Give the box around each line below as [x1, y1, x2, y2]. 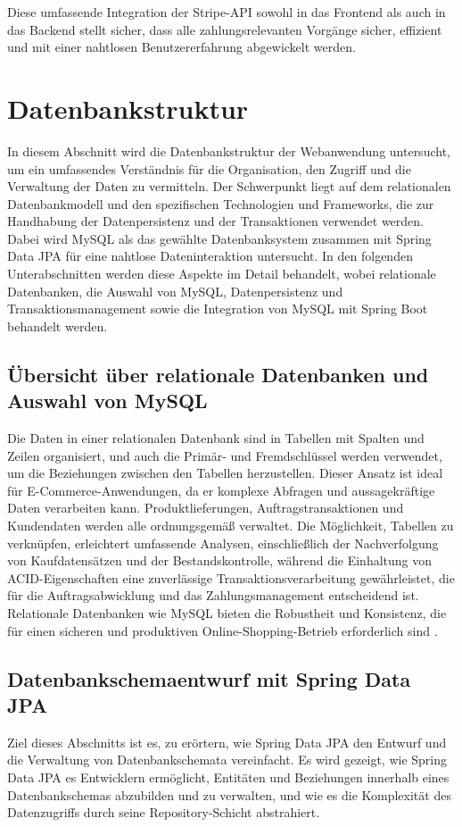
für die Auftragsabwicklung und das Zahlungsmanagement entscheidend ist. [7, 586, 419, 605]
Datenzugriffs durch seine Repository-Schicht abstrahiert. [7, 803, 320, 822]
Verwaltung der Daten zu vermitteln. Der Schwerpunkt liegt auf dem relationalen [7, 177, 451, 196]
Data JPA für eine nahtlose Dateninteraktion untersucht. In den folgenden [7, 246, 413, 265]
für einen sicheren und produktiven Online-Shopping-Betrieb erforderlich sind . [7, 621, 438, 639]
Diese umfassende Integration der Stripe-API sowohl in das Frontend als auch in [7, 3, 446, 21]
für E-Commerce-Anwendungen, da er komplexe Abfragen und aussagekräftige [7, 480, 435, 499]
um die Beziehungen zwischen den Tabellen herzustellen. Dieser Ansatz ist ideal [7, 464, 443, 482]
